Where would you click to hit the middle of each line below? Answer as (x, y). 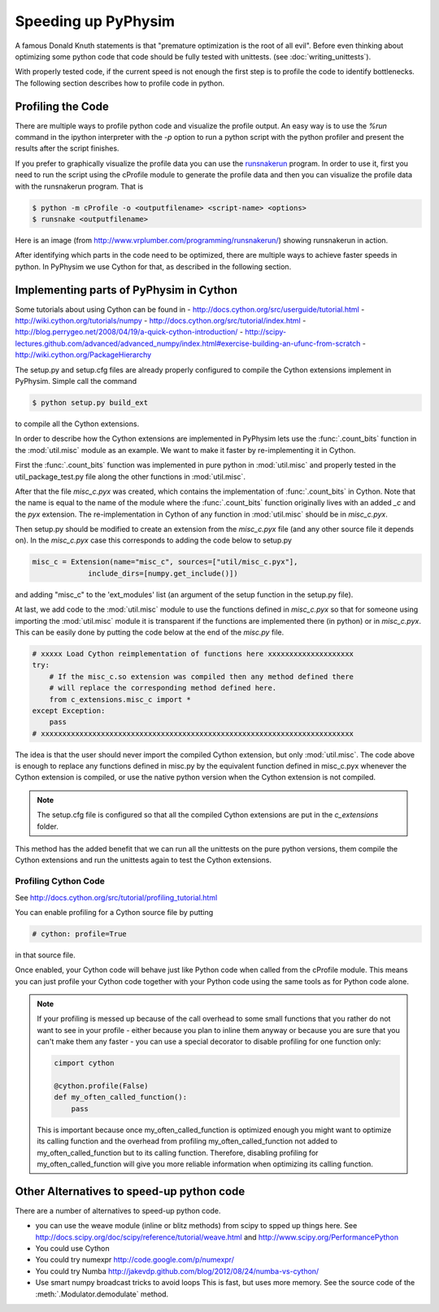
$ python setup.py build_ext (90, 402)
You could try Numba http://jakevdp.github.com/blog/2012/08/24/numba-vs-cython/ (177, 1271)
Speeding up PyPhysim (95, 21)
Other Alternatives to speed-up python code (130, 1191)
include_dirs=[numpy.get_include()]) (163, 573)
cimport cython (84, 1063)
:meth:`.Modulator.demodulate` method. (102, 1294)
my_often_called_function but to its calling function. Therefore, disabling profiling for (178, 1153)
